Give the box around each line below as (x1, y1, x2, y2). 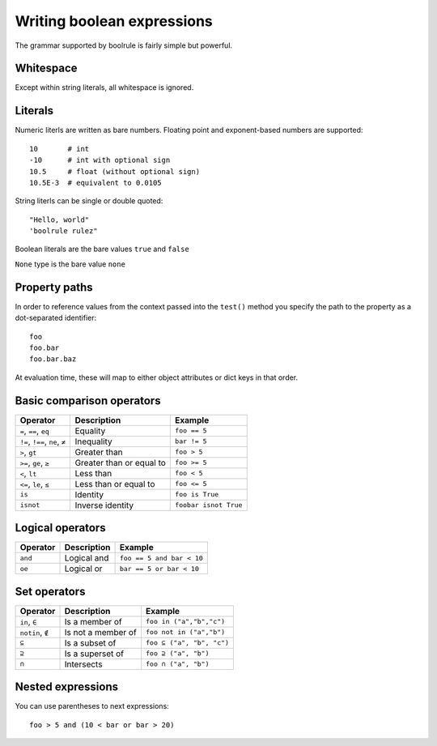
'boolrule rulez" (29, 227, 98, 236)
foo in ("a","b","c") (146, 617, 226, 626)
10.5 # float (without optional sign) (29, 167, 201, 176)
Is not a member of (64, 626, 137, 637)
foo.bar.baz (29, 355, 77, 364)
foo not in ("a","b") (146, 628, 226, 637)
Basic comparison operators (15, 394, 161, 407)
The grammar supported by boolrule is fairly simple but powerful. (15, 40, 233, 50)
